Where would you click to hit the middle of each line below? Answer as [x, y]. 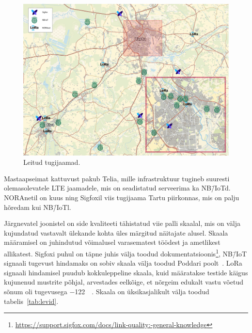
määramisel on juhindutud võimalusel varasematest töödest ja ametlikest [112, 242]
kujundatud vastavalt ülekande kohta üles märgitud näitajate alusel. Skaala [116, 232]
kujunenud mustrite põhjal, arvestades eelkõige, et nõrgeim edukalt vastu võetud [124, 282]
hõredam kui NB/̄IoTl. [38, 207]
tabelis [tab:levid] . [31, 301]
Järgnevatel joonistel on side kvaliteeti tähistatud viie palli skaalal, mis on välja [122, 223]
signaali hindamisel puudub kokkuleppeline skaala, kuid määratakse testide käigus [126, 272]
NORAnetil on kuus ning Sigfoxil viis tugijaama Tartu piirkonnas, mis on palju [122, 197]
